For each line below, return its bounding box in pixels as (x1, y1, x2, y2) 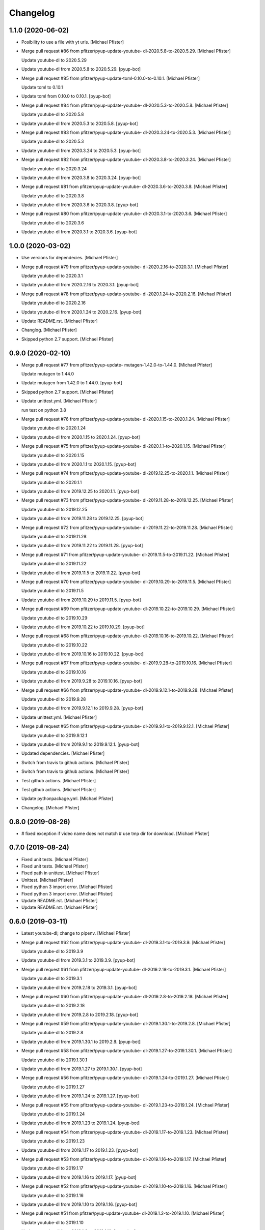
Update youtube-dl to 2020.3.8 (21, 192, 84, 199)
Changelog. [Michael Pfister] (21, 804, 79, 810)
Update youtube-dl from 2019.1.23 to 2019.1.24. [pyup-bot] (21, 1120, 140, 1126)
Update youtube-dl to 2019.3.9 (21, 948, 83, 954)
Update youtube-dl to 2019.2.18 (21, 1003, 85, 1009)
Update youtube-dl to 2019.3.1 (21, 976, 82, 982)
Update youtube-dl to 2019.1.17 (21, 1165, 83, 1171)
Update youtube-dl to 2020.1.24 (21, 425, 86, 431)
